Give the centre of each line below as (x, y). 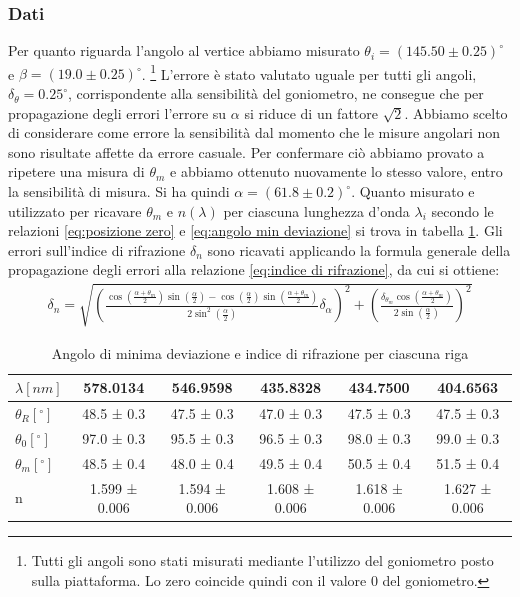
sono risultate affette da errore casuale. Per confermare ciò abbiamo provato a (246, 151)
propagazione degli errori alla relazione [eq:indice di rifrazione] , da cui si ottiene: (254, 269)
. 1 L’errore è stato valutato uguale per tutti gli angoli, (309, 72)
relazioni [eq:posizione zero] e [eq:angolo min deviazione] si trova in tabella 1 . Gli (255, 230)
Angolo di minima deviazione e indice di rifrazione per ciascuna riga (260, 352)
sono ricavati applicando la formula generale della (359, 249)
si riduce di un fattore (311, 112)
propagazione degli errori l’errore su (117, 112)
